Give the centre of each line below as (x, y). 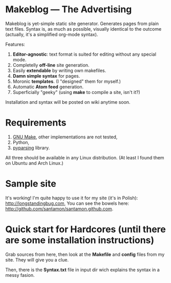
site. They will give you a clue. (37, 260)
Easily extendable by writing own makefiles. (59, 70)
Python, (21, 142)
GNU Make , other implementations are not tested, (65, 137)
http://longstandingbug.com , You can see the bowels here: (67, 203)
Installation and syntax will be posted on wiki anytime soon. (68, 102)
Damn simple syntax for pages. (46, 76)
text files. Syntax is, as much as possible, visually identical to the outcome (83, 29)
